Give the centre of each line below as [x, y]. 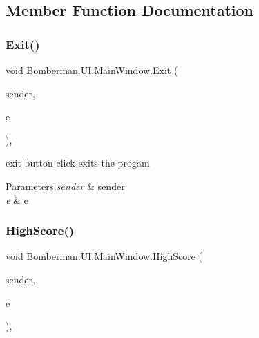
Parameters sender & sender [65, 186]
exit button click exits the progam [78, 163]
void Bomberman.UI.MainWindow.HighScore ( [104, 256]
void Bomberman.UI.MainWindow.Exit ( [92, 70]
